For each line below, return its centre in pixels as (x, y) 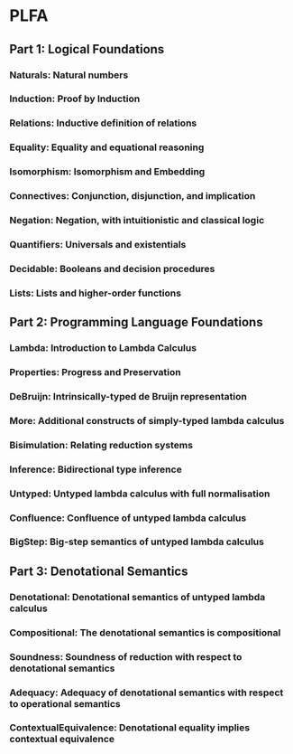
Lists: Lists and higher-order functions (96, 293)
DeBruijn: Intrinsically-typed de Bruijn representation (128, 396)
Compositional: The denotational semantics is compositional (145, 632)
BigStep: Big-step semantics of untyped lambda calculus (137, 542)
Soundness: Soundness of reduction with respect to (126, 656)
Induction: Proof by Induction (75, 99)
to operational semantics (65, 703)
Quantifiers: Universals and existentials (98, 244)
